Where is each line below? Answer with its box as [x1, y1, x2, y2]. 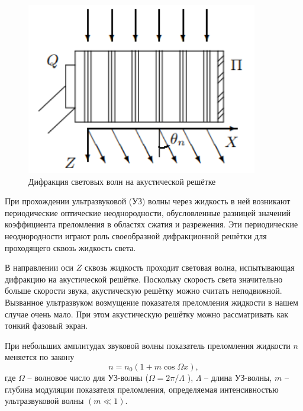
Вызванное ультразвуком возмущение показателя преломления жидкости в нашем [5, 296, 298, 308]
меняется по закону [5, 351, 75, 363]
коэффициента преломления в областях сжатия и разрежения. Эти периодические [5, 218, 298, 230]
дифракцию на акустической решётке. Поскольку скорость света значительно [5, 272, 283, 285]
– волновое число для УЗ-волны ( [27, 371, 149, 383]
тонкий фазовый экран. [5, 319, 88, 332]
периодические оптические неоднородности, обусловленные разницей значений [5, 206, 291, 219]
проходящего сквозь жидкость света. [5, 241, 136, 253]
